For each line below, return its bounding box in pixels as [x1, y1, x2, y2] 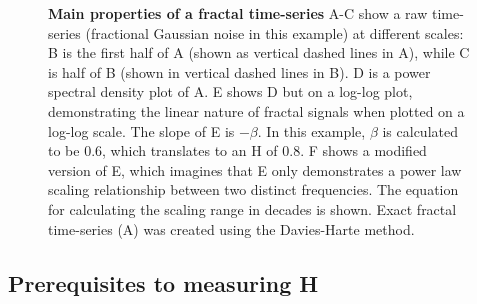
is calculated [382, 120, 458, 141]
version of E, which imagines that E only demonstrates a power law [48, 159, 462, 180]
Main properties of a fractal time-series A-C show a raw [48, 3, 428, 23]
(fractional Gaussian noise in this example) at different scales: [85, 22, 464, 43]
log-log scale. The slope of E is [48, 120, 235, 141]
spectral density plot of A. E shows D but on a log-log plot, [48, 81, 413, 102]
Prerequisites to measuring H [8, 267, 319, 298]
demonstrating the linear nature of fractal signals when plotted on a [48, 100, 465, 121]
